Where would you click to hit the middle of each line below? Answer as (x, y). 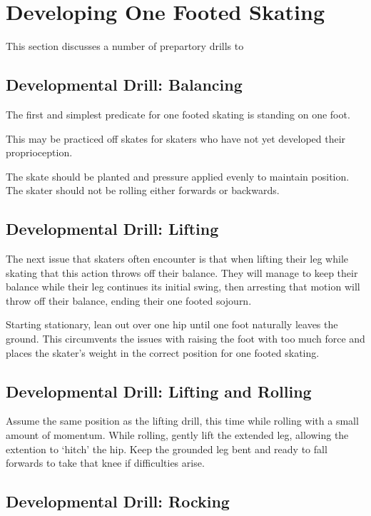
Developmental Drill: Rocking (118, 501)
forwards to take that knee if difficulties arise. (105, 463)
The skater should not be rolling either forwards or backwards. (143, 190)
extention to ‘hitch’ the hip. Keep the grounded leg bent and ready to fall (167, 449)
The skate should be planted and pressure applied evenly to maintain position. (178, 176)
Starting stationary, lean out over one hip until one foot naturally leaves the (172, 324)
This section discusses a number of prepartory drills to (125, 46)
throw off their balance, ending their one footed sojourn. (129, 300)
